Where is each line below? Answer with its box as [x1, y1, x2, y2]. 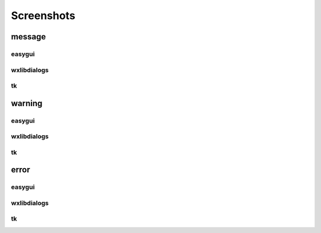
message [11, 32, 46, 42]
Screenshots [11, 9, 75, 22]
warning [11, 98, 43, 108]
